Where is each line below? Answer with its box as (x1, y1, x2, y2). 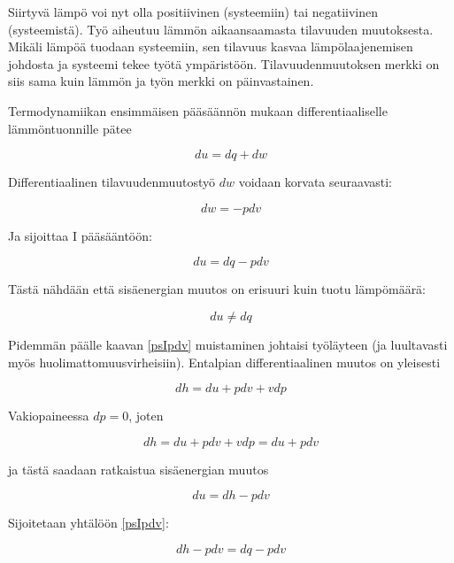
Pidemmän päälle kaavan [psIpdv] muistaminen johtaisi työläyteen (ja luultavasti (8, 335, 448, 353)
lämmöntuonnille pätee (8, 119, 132, 137)
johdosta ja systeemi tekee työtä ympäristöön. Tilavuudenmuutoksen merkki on (8, 54, 440, 73)
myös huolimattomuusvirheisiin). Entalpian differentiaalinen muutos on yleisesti (8, 352, 441, 371)
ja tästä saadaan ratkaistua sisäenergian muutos (8, 459, 269, 478)
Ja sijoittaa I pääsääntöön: (8, 226, 152, 244)
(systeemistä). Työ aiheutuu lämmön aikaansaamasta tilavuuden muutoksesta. (8, 19, 434, 38)
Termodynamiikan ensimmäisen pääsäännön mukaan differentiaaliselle (8, 101, 388, 120)
